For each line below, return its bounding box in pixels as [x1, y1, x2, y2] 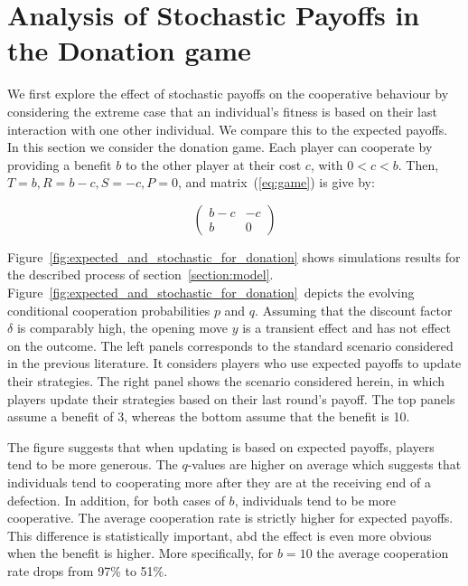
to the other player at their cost [125, 155, 302, 174]
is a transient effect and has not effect [242, 318, 451, 337]
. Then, [398, 155, 439, 174]
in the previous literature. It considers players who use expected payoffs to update [7, 354, 462, 373]
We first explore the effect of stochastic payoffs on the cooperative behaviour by [7, 84, 449, 103]
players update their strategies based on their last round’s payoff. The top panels [7, 389, 455, 408]
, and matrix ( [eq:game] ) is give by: [177, 173, 375, 192]
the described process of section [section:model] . [7, 265, 274, 284]
